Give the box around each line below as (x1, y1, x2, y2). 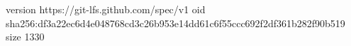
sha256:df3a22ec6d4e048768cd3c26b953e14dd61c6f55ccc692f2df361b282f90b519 (6, 15, 345, 30)
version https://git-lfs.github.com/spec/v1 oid (6, 2, 206, 16)
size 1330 (6, 29, 45, 44)
